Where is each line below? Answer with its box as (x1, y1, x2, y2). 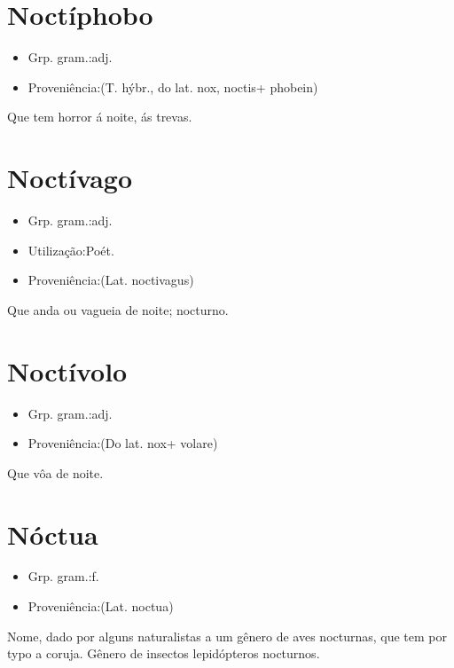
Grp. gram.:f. (27, 567, 99, 585)
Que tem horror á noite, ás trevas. (7, 107, 192, 126)
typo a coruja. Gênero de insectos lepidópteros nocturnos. (7, 644, 320, 663)
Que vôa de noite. (7, 463, 104, 482)
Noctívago (7, 160, 133, 196)
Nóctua (7, 515, 98, 552)
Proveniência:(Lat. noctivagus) (27, 271, 194, 289)
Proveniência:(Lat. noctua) (27, 597, 174, 616)
